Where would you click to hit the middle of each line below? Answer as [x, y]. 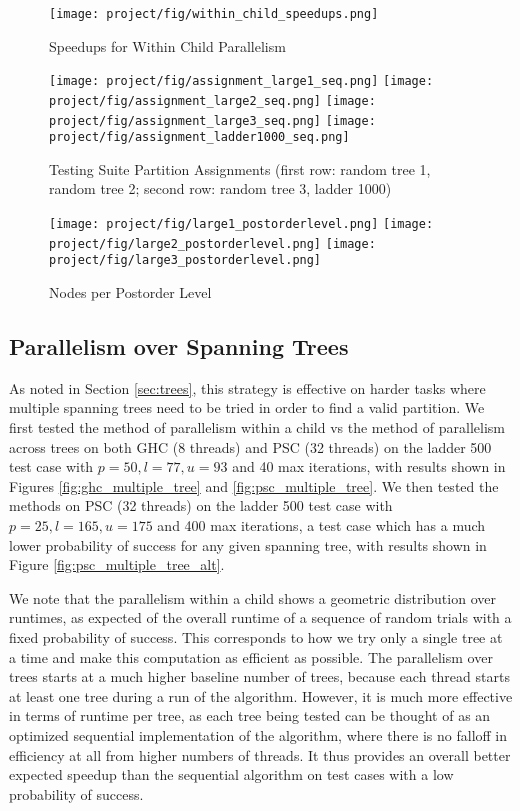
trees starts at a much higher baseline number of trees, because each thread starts [259, 676]
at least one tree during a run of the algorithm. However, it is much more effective [261, 695]
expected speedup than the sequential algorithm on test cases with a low [231, 774]
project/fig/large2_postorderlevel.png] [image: [212, 243]
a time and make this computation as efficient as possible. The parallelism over [251, 656]
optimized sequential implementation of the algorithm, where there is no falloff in [258, 734]
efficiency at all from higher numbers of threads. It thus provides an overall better [260, 754]
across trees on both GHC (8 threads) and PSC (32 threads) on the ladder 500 [250, 446]
